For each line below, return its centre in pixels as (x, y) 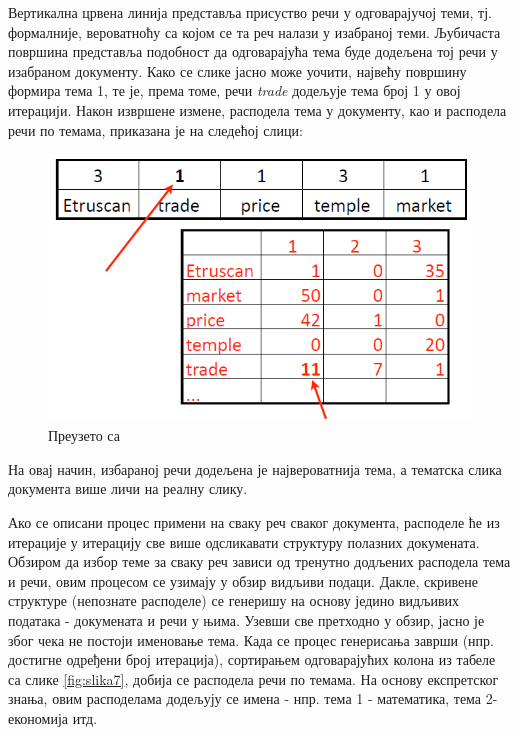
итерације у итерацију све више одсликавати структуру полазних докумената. (244, 541)
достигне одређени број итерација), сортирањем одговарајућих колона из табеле (252, 659)
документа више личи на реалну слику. (128, 488)
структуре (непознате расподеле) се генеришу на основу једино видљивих (233, 600)
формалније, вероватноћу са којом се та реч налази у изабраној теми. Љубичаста (254, 31)
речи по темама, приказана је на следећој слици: (155, 129)
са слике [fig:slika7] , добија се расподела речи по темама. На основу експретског (253, 678)
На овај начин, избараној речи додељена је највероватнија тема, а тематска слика (255, 468)
